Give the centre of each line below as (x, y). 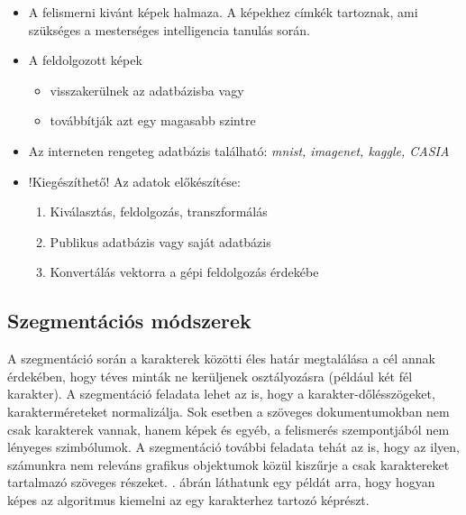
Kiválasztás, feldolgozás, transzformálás (159, 212)
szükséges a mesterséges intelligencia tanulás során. (169, 29)
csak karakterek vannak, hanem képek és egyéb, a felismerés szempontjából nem (228, 429)
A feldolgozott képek (85, 60)
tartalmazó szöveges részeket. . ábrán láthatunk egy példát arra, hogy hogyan (221, 482)
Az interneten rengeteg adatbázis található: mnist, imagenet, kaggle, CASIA (239, 150)
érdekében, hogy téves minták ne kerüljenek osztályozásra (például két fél (210, 376)
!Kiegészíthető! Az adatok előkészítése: (134, 181)
